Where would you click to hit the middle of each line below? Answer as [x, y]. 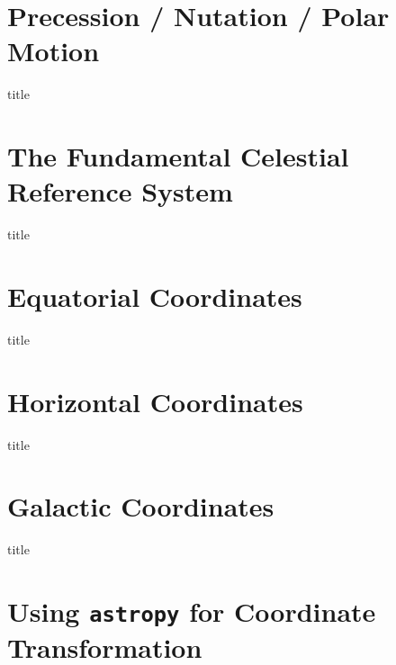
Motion [54, 51]
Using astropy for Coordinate [192, 611]
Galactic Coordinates [141, 506]
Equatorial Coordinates [155, 296]
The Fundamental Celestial [178, 156]
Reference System [120, 191]
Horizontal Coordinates [155, 401]
